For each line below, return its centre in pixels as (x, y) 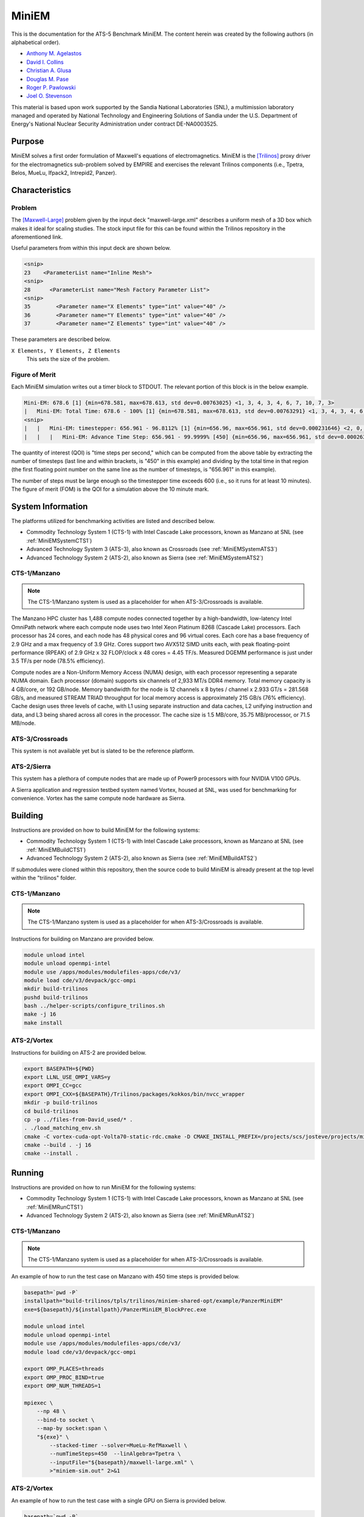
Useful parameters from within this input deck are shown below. (91, 248)
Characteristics (41, 190)
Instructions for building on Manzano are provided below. (83, 939)
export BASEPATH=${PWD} (59, 1069)
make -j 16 (40, 1014)
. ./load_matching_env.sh (62, 1128)
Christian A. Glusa (49, 70)
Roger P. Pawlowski (51, 87)
